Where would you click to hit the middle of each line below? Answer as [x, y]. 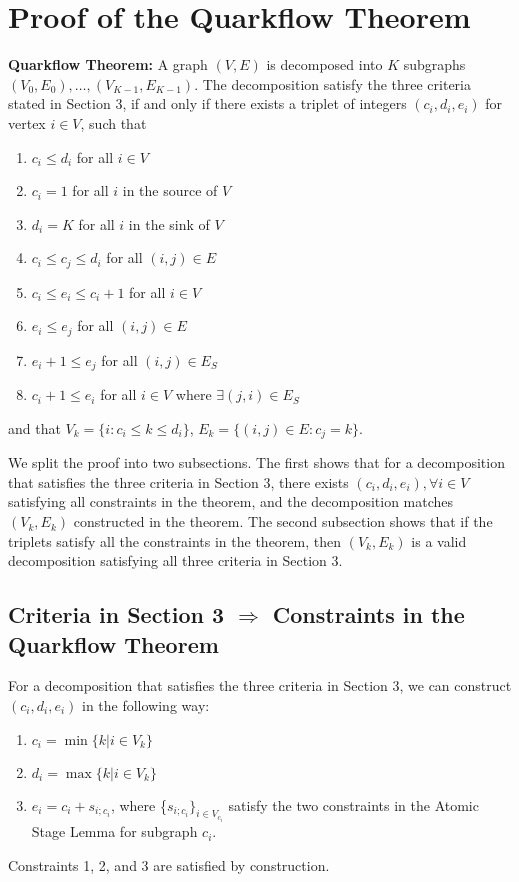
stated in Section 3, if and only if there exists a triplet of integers [207, 103]
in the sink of [169, 223]
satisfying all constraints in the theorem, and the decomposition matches [231, 501]
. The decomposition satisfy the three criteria [332, 83]
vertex [27, 122]
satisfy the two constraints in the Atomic [353, 804]
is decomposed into [324, 64]
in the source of [170, 190]
